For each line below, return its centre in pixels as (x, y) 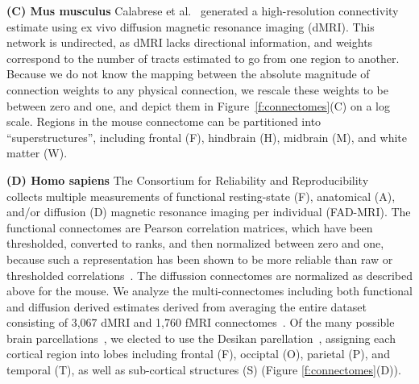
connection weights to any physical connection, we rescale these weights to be (198, 89)
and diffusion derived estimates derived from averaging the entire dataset (187, 306)
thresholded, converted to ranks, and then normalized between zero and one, (195, 243)
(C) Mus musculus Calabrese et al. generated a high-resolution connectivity (203, 10)
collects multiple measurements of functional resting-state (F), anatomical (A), (201, 196)
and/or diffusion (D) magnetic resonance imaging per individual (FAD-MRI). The (209, 212)
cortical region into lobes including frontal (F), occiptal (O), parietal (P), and (198, 354)
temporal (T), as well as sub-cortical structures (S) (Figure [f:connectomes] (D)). (204, 370)
